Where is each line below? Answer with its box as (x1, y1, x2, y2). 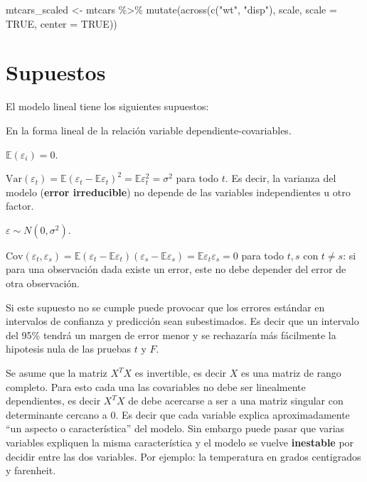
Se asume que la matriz (6, 365, 107, 380)
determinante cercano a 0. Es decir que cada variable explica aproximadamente (6, 407, 350, 422)
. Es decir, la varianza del (225, 171, 336, 186)
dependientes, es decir (6, 393, 101, 408)
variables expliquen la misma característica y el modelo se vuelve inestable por (6, 435, 354, 449)
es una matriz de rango (240, 365, 341, 380)
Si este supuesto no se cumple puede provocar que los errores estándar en (6, 299, 325, 314)
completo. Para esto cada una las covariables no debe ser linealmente (6, 379, 306, 394)
